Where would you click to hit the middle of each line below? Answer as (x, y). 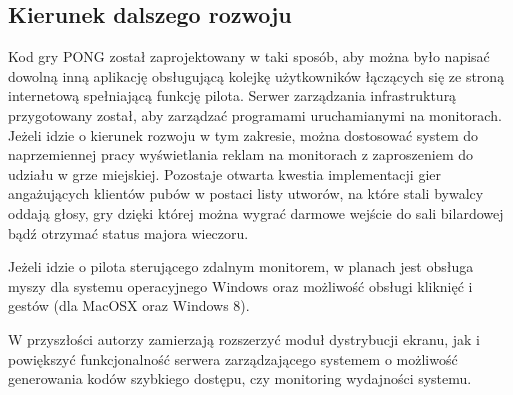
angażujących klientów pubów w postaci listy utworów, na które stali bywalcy (246, 193)
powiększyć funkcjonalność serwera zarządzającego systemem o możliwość (233, 358)
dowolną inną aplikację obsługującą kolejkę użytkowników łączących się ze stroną (256, 75)
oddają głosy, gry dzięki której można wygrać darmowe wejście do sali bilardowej (256, 212)
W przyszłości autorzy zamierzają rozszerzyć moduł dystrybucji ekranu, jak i (244, 338)
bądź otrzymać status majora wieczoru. (128, 232)
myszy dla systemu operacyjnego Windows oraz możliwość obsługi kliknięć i (240, 285)
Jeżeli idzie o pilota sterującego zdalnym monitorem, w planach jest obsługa (241, 266)
